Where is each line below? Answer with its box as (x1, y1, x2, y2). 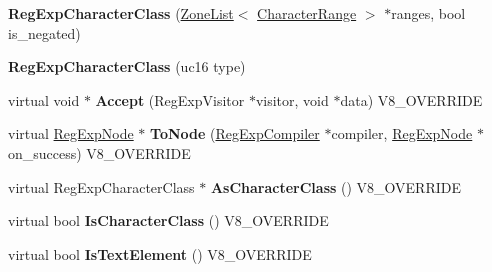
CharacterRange (257, 3, 357, 23)
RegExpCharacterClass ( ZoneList (8, 3, 234, 23)
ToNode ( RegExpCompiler (150, 123, 320, 144)
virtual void (8, 89, 80, 110)
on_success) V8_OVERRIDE (8, 142, 191, 163)
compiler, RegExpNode (331, 123, 473, 144)
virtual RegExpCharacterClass (8, 176, 195, 197)
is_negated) (8, 22, 81, 43)
